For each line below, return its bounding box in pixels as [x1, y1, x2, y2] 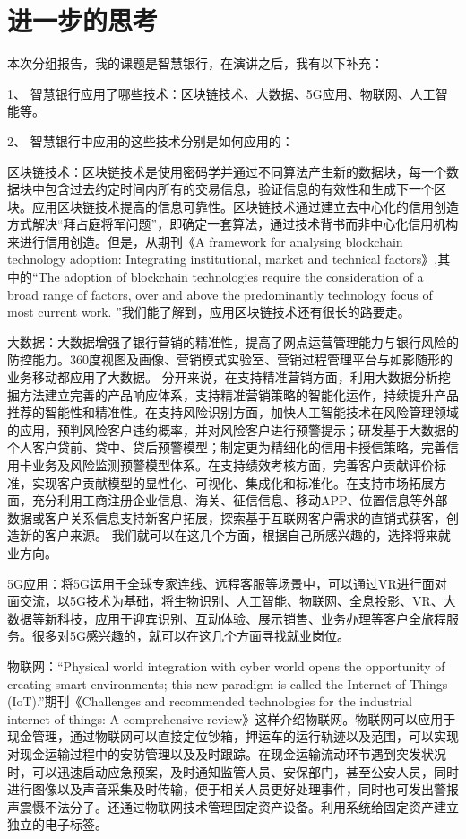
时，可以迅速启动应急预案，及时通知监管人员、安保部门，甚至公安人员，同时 [7, 762, 459, 781]
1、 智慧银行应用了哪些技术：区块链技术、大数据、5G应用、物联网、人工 [7, 83, 436, 102]
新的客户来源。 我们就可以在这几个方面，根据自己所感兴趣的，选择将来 [19, 526, 438, 545]
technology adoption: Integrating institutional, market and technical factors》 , [7, 249, 438, 268]
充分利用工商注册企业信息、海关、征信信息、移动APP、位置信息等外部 [31, 491, 448, 510]
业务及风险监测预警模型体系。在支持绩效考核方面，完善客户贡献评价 [31, 456, 434, 474]
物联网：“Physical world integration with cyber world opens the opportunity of [7, 656, 445, 675]
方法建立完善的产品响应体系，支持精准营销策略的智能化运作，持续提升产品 [19, 385, 459, 404]
